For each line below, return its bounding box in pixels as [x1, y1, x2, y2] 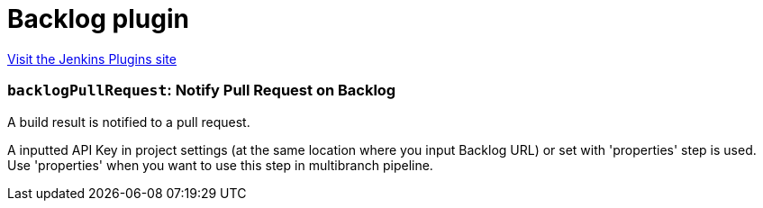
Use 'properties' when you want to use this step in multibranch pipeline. [7, 157, 433, 173]
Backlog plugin [7, 4, 189, 34]
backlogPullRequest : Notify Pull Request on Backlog [7, 81, 396, 100]
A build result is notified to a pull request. [7, 113, 250, 130]
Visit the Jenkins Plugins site [7, 50, 177, 67]
